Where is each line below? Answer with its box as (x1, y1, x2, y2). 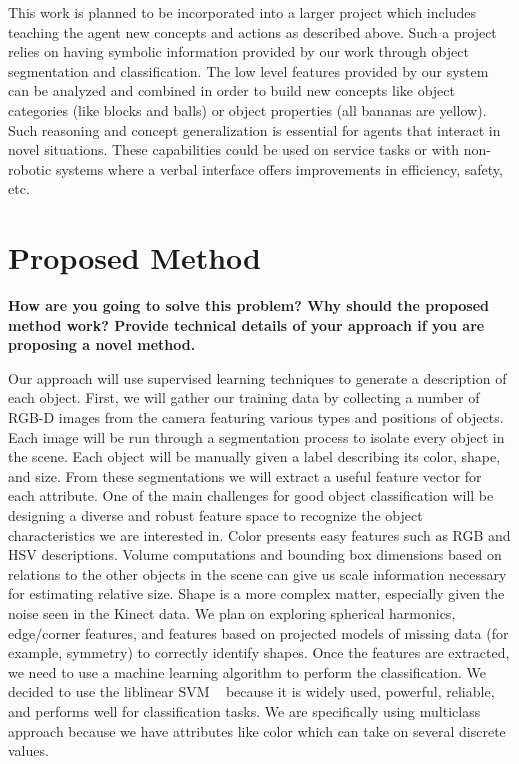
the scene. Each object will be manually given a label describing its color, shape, (8, 446, 501, 467)
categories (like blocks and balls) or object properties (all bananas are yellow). (8, 99, 487, 120)
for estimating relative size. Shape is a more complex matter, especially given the (8, 583, 505, 604)
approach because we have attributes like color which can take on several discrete (8, 720, 506, 741)
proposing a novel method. (8, 334, 196, 355)
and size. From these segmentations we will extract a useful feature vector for (8, 465, 482, 486)
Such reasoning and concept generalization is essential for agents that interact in (8, 119, 501, 140)
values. (8, 740, 49, 761)
